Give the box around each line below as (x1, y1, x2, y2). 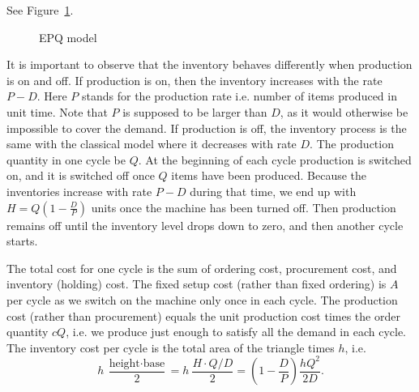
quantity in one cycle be (6, 151, 126, 168)
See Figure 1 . (6, 2, 74, 18)
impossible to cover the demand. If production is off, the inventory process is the (6, 119, 407, 136)
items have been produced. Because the (171, 167, 367, 184)
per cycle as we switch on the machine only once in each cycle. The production (6, 291, 398, 308)
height (109, 357, 140, 369)
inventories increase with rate (6, 182, 152, 199)
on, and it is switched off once (6, 167, 155, 184)
